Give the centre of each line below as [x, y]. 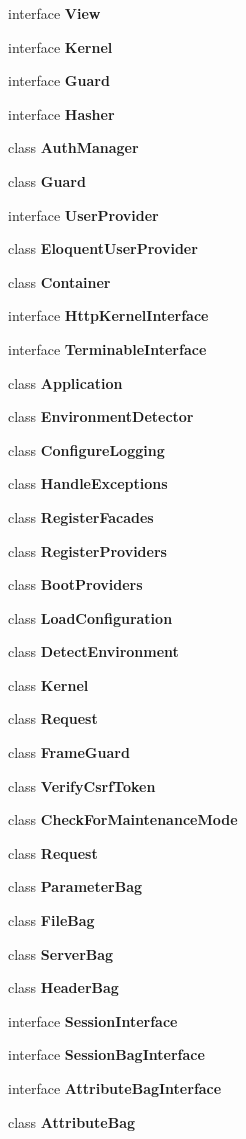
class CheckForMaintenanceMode [123, 819]
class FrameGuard [69, 752]
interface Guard [59, 80]
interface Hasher [61, 113]
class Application [65, 382]
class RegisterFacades [81, 516]
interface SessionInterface [93, 1020]
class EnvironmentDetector [101, 416]
